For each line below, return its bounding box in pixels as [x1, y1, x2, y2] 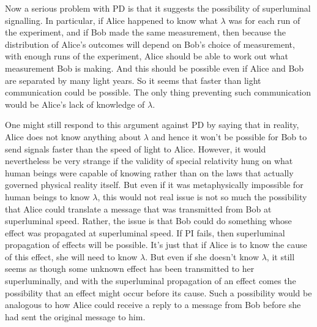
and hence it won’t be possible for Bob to [151, 130, 307, 143]
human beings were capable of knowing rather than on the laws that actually [5, 166, 294, 179]
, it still [266, 250, 295, 263]
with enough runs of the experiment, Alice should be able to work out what [5, 50, 289, 62]
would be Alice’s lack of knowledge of [5, 97, 145, 110]
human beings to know [5, 190, 90, 203]
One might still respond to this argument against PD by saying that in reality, [5, 118, 299, 131]
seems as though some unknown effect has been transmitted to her [5, 262, 255, 275]
